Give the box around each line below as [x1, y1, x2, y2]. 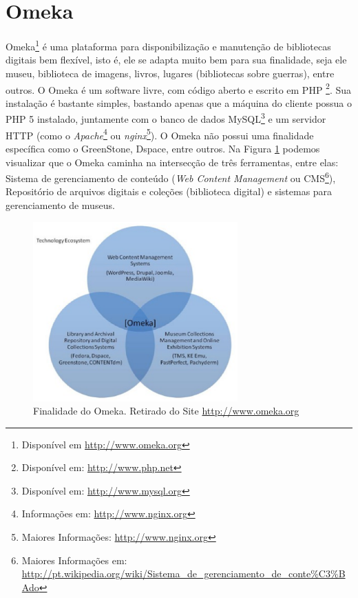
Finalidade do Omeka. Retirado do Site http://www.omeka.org [33, 403, 299, 418]
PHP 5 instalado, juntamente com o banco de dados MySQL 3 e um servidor [6, 110, 326, 126]
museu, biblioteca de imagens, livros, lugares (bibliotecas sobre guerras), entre [6, 66, 335, 80]
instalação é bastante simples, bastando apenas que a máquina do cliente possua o [6, 95, 352, 110]
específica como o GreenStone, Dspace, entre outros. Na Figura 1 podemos [6, 141, 320, 155]
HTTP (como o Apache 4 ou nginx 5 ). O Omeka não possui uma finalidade [6, 126, 314, 142]
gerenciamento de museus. [6, 197, 115, 212]
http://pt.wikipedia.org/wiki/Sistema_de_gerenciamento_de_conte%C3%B [21, 566, 346, 581]
